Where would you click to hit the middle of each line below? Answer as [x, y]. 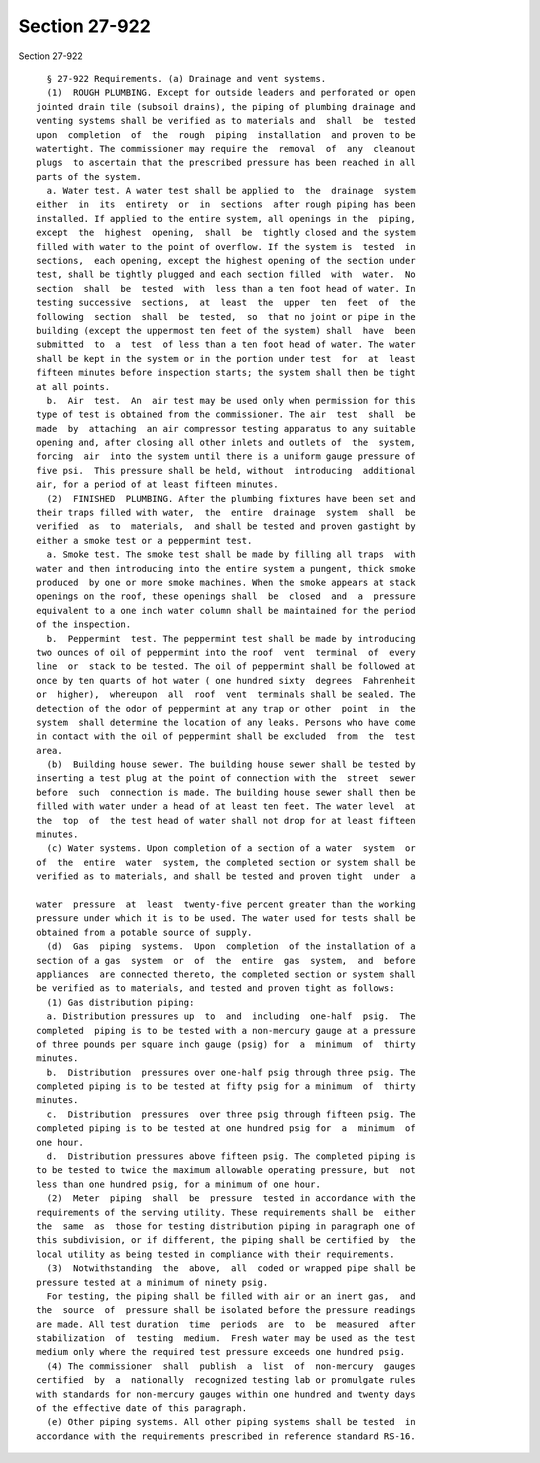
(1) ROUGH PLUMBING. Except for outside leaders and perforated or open [231, 93]
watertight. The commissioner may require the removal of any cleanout [226, 148]
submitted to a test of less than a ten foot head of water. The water [226, 344]
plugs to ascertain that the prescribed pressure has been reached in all [226, 163]
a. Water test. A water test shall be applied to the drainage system [231, 191]
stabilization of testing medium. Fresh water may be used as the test [226, 1338]
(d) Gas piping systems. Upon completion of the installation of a [231, 946]
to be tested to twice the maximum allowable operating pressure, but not [226, 1170]
